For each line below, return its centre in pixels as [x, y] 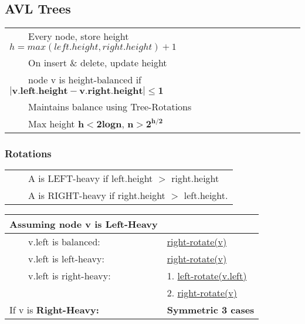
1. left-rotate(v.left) [207, 276]
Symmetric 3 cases [211, 310]
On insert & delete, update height [98, 63]
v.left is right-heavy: [70, 276]
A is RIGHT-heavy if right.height [97, 195]
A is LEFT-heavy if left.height [91, 178]
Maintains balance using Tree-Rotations [110, 107]
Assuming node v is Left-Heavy [84, 224]
